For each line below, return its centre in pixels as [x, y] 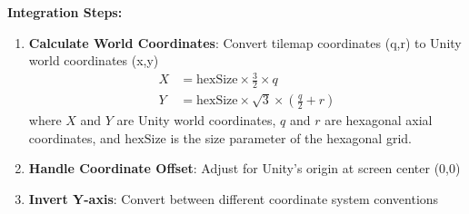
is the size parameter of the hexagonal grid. [291, 137]
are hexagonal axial [379, 120]
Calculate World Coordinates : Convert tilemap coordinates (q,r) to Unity [245, 42]
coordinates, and [75, 137]
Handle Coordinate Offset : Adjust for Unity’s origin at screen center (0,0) [244, 168]
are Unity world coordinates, [196, 120]
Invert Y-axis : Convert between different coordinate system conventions [234, 198]
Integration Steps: [65, 12]
